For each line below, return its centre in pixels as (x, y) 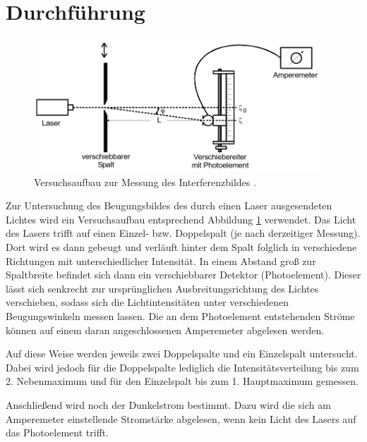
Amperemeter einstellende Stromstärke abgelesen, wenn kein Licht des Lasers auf (181, 418)
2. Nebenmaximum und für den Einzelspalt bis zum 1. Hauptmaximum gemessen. (182, 381)
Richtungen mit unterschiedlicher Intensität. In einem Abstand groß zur (161, 260)
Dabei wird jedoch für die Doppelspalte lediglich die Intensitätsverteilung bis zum (182, 367)
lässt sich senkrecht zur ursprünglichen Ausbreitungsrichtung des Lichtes (162, 288)
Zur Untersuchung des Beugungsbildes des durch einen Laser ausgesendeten (169, 205)
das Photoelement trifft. (58, 432)
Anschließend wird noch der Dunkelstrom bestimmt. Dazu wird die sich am (168, 405)
